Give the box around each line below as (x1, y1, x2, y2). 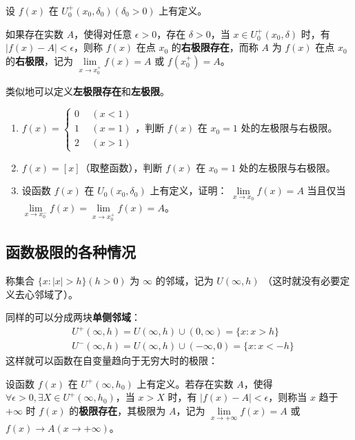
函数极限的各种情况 (6, 241, 136, 262)
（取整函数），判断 (80, 160, 163, 174)
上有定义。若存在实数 (136, 376, 234, 390)
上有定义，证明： (150, 183, 227, 198)
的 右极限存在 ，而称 (171, 40, 258, 54)
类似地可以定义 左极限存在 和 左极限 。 (6, 83, 170, 98)
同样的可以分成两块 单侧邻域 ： (6, 310, 141, 324)
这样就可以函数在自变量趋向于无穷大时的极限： (6, 353, 218, 368)
